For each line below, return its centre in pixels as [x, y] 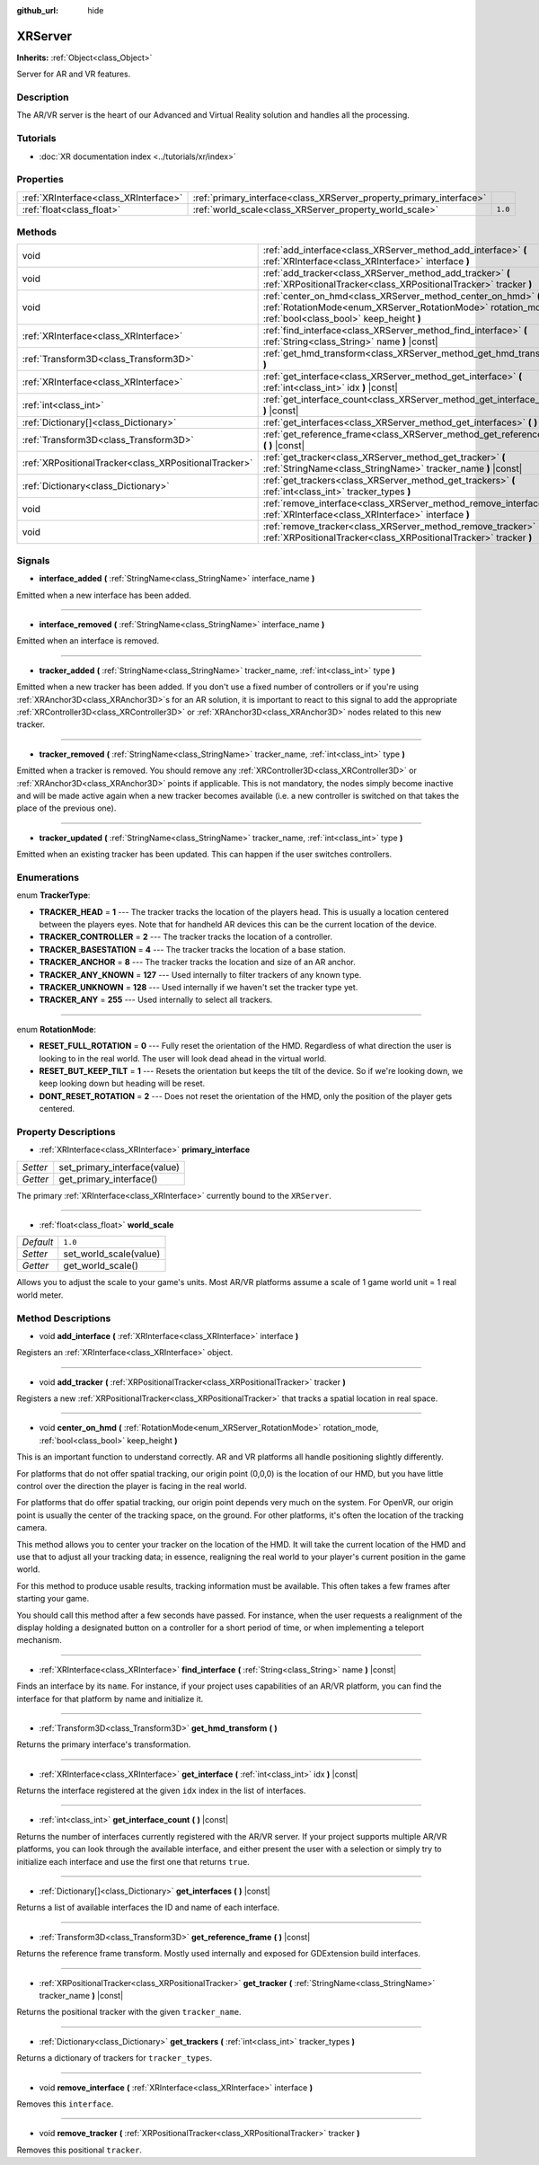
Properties [40, 180]
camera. [32, 1528]
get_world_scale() [101, 1265]
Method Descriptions [64, 1318]
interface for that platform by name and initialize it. [110, 1699]
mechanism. [39, 1640]
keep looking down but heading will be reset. [122, 1084]
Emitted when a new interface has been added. [104, 595]
